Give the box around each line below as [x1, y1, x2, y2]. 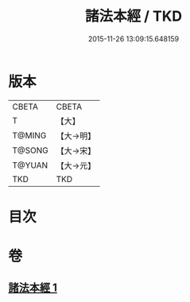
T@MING [12, 130, 47, 141]
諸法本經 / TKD [84, 7, 183, 25]
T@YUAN [12, 160, 48, 171]
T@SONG [12, 145, 49, 156]
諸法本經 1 [8, 281, 58, 295]
